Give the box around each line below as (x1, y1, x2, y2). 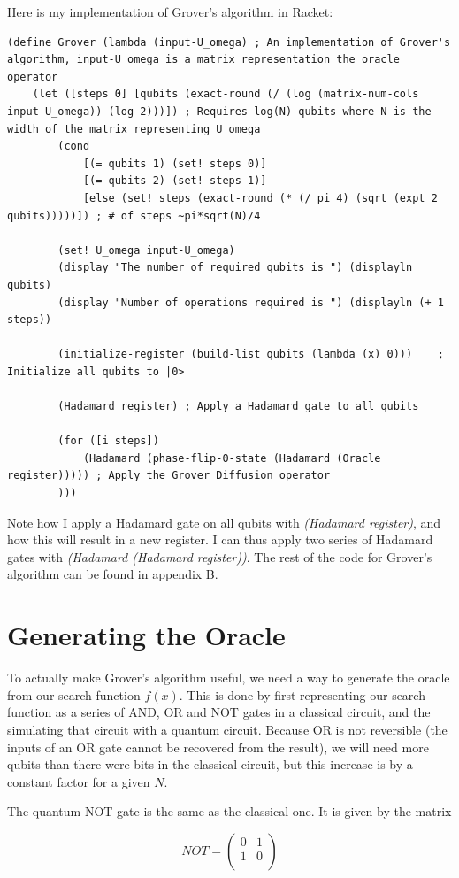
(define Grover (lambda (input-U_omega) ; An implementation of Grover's (7, 35, 451, 49)
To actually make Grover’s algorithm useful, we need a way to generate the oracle (7, 668, 450, 687)
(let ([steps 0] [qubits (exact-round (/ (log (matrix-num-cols (32, 88, 419, 101)
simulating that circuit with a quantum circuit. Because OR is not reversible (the (7, 720, 448, 738)
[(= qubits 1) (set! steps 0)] (82, 157, 267, 170)
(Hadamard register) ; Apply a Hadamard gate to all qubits (57, 400, 419, 413)
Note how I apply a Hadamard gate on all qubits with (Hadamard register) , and (7, 512, 441, 531)
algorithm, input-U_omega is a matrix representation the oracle (7, 53, 400, 66)
